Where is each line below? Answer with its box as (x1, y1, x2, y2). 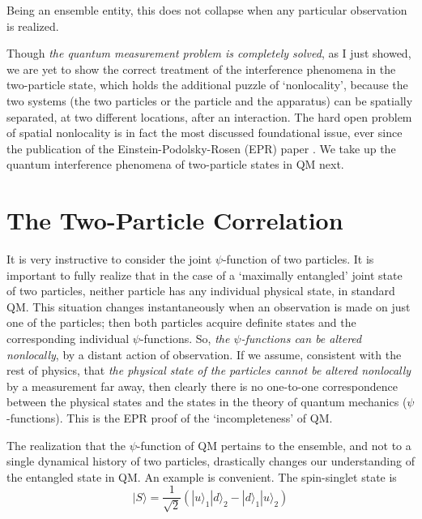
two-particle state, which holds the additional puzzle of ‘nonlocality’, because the (6, 76, 408, 93)
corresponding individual (6, 330, 130, 347)
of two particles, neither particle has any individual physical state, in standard (6, 282, 395, 299)
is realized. (6, 17, 59, 34)
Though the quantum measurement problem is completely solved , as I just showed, (6, 45, 411, 62)
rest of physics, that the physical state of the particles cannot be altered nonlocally (6, 362, 411, 379)
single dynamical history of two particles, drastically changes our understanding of (6, 453, 415, 470)
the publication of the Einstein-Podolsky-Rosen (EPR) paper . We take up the (6, 139, 396, 157)
